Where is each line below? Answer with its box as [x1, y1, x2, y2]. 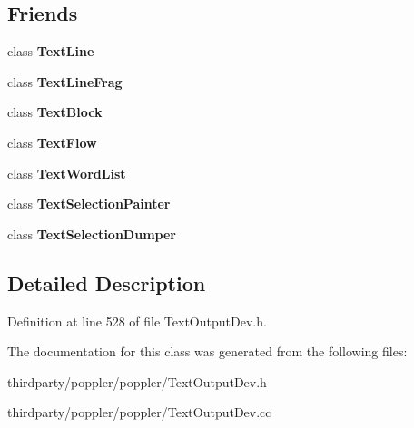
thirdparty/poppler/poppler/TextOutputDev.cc [7, 403, 271, 422]
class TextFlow [7, 132, 97, 151]
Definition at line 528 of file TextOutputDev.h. [7, 311, 267, 330]
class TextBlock [7, 102, 103, 122]
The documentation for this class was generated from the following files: [7, 342, 408, 361]
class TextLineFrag [7, 72, 123, 91]
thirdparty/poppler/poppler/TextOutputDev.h [7, 372, 267, 391]
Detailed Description [7, 268, 206, 297]
